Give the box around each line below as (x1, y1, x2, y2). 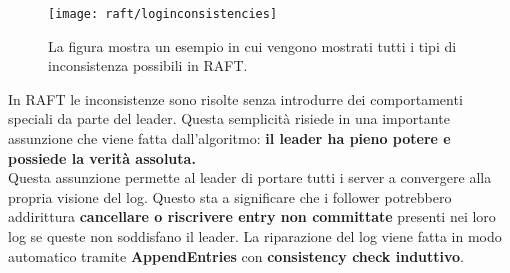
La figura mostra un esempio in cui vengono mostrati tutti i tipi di (48, 35, 457, 56)
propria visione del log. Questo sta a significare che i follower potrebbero (8, 186, 452, 207)
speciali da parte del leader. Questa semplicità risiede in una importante (8, 108, 450, 129)
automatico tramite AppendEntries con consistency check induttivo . (8, 245, 465, 266)
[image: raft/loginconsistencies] (48, 7, 278, 21)
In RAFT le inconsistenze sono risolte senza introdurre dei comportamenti (8, 88, 463, 109)
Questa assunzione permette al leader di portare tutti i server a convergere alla (8, 167, 492, 188)
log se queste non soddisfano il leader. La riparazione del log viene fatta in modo (8, 226, 502, 246)
